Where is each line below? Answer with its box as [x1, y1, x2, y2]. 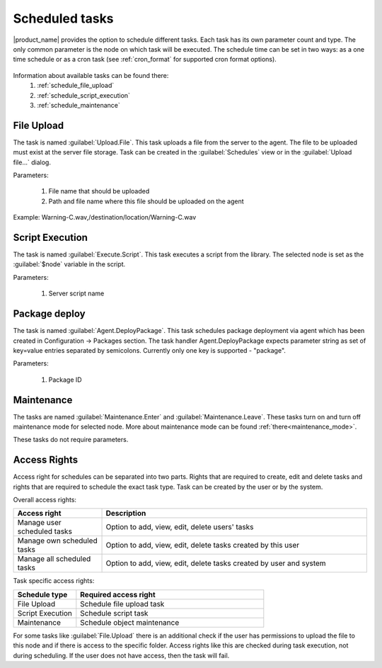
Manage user [17, 518, 62, 528]
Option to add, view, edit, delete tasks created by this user [105, 540, 300, 550]
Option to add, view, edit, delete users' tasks [105, 522, 254, 532]
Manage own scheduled [17, 536, 98, 545]
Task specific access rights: [13, 577, 95, 585]
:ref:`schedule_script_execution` [37, 91, 131, 99]
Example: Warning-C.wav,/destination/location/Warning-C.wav [13, 213, 197, 222]
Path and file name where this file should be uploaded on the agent [48, 197, 244, 205]
